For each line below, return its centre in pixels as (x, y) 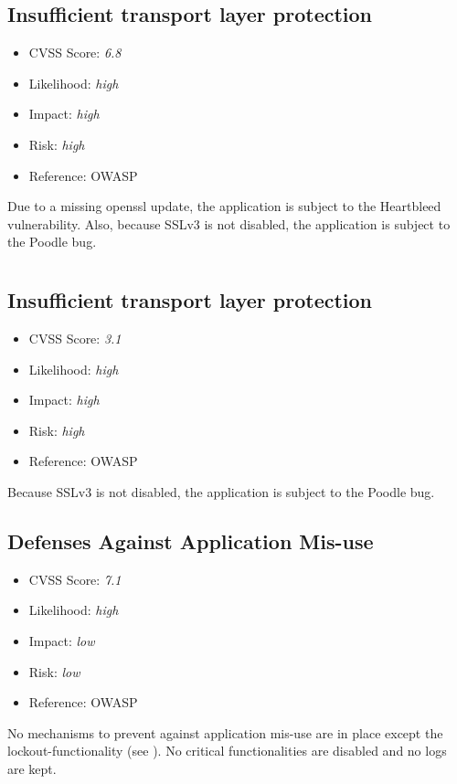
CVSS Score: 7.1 (75, 579)
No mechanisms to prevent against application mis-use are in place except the (225, 732)
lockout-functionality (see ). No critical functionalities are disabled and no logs (227, 751)
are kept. (32, 768)
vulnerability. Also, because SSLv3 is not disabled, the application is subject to (229, 223)
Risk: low (54, 671)
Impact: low (62, 640)
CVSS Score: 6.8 (75, 53)
